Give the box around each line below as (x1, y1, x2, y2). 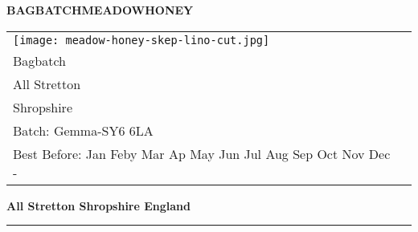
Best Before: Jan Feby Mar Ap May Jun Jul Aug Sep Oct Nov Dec (13, 144, 391, 163)
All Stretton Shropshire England (6, 197, 191, 214)
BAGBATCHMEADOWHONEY (6, 2, 194, 18)
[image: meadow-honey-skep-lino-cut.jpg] (13, 33, 270, 47)
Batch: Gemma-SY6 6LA (13, 120, 154, 140)
